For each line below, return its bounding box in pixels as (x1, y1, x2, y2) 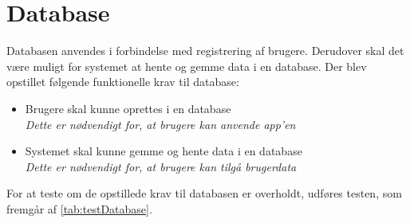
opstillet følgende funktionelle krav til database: (6, 73, 239, 90)
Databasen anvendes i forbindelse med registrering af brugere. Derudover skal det (6, 42, 404, 59)
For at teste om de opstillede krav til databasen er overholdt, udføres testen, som (6, 185, 402, 201)
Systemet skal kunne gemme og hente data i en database (25, 143, 302, 159)
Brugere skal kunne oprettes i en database (25, 100, 231, 116)
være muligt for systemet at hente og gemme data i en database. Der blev (6, 57, 367, 74)
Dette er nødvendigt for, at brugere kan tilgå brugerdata (25, 158, 297, 174)
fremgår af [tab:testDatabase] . (6, 200, 152, 217)
